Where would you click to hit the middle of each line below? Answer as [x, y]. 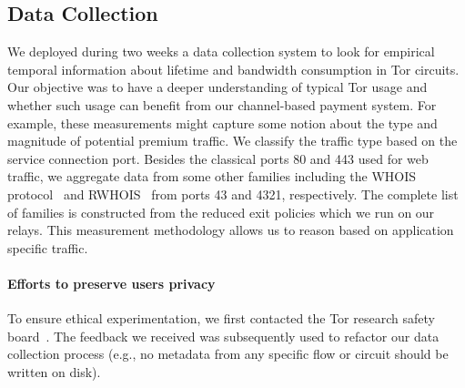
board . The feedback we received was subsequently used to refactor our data [223, 336]
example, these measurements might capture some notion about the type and [222, 123]
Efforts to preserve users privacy [111, 283]
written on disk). [54, 371]
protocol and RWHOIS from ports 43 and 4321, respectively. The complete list [233, 194]
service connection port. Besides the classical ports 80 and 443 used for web [218, 158]
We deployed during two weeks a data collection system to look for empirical [221, 51]
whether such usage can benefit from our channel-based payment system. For [222, 104]
